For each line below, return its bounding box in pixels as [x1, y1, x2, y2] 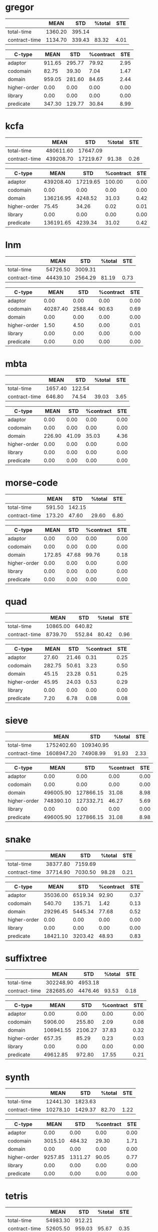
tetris [5, 1190, 28, 1202]
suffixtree [5, 953, 48, 964]
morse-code [5, 477, 58, 488]
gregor [5, 2, 34, 13]
